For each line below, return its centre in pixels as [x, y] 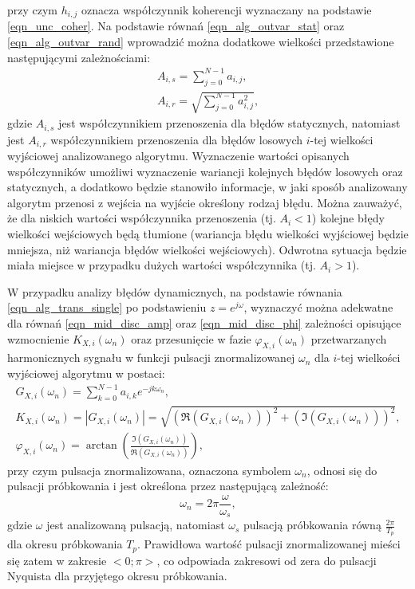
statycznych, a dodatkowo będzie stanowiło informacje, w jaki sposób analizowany [207, 187]
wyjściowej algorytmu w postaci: [86, 373]
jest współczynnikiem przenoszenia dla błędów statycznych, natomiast [229, 123]
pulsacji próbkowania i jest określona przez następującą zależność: [168, 486]
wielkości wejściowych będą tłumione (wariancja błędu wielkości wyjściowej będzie [208, 234]
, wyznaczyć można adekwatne [318, 307]
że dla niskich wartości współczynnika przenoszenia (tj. [142, 218]
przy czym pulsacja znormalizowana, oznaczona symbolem [149, 470]
